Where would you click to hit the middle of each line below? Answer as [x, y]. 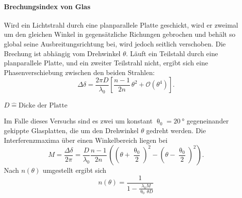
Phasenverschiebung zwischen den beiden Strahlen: [79, 72]
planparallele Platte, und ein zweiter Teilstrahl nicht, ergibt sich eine [106, 63]
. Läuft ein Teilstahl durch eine [172, 53]
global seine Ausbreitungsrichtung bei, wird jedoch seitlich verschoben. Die [115, 43]
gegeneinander [208, 121]
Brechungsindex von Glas [47, 6]
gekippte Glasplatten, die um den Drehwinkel [71, 130]
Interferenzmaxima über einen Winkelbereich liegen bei [86, 140]
